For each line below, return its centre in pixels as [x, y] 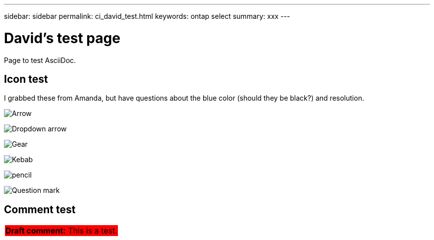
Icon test [26, 79]
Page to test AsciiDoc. [40, 60]
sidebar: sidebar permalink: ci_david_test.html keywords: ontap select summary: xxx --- [147, 16]
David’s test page [62, 38]
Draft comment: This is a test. [61, 231]
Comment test [40, 209]
